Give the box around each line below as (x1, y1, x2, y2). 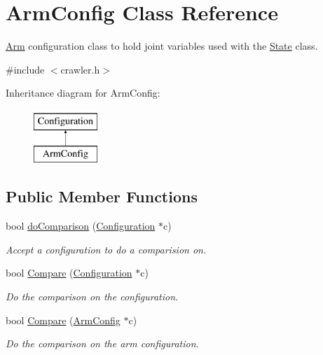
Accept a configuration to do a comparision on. (6, 242, 207, 256)
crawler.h (60, 62, 100, 76)
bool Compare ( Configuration (6, 265, 132, 280)
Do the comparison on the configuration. (6, 289, 179, 304)
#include (6, 62, 45, 76)
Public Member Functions (6, 186, 198, 207)
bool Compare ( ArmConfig (6, 312, 121, 327)
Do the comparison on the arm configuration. (6, 336, 199, 351)
